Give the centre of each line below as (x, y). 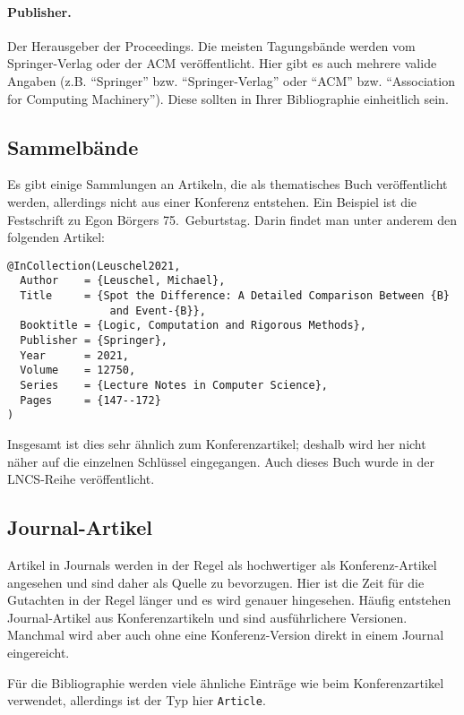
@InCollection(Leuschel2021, (94, 266)
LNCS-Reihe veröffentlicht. (81, 479)
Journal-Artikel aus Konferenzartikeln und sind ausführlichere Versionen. (207, 617)
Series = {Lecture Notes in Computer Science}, (174, 385)
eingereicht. (39, 652)
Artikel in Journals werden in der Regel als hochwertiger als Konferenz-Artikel (222, 564)
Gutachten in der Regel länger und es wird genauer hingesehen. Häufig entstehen (229, 600)
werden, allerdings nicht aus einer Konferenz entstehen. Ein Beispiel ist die (212, 201)
